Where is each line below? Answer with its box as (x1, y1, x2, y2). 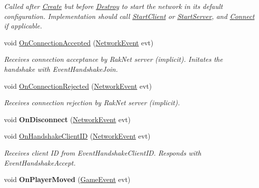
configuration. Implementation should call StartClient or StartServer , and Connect (4, 10, 255, 21)
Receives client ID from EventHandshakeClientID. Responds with (4, 147, 201, 158)
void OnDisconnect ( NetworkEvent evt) (4, 114, 131, 124)
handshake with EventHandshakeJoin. (4, 63, 118, 74)
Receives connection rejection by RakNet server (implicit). (4, 97, 180, 108)
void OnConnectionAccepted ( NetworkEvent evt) (4, 37, 154, 47)
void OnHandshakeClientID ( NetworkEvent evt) (4, 131, 151, 141)
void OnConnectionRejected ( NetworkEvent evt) (4, 80, 152, 91)
